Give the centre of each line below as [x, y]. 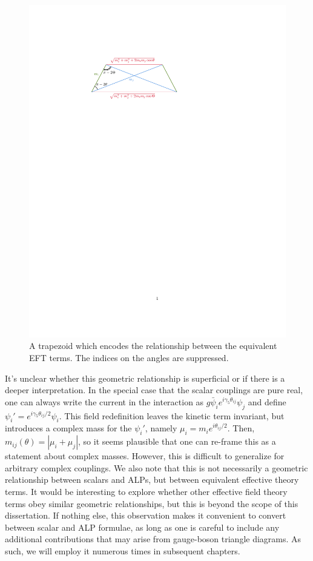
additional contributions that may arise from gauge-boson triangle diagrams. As [153, 539]
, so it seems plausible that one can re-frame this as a [177, 441]
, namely [161, 428]
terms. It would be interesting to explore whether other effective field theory [146, 492]
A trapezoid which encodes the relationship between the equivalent [153, 346]
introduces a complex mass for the [68, 428]
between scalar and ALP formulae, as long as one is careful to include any [142, 527]
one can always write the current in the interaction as [104, 401]
